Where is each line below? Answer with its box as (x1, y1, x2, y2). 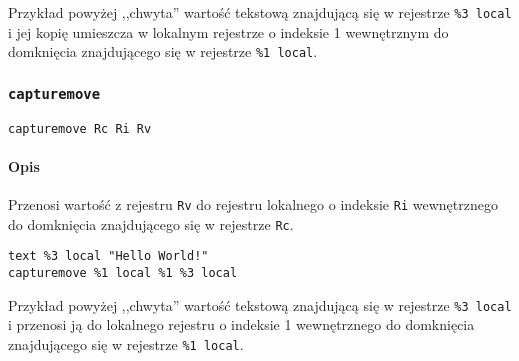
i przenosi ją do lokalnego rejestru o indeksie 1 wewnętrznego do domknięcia (8, 314, 475, 335)
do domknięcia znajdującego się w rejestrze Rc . (8, 213, 294, 234)
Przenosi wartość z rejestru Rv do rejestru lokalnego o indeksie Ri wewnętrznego (8, 194, 498, 215)
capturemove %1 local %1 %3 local (8, 266, 238, 281)
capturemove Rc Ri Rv (8, 121, 152, 136)
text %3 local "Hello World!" (8, 249, 209, 264)
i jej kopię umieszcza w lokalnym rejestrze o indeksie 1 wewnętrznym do (8, 21, 449, 42)
